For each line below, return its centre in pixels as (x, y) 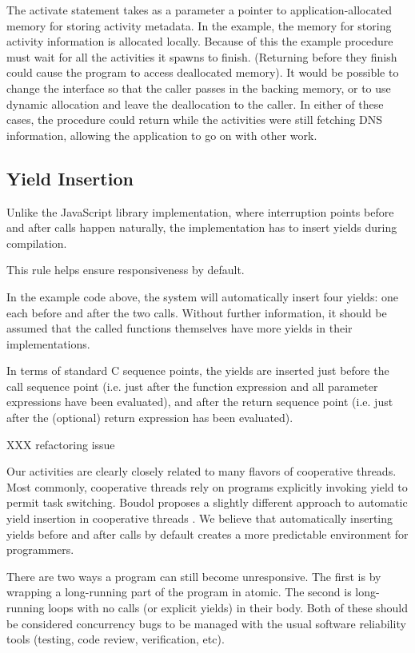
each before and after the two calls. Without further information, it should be (197, 312)
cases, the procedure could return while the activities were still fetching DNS (195, 119)
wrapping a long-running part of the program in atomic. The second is (179, 592)
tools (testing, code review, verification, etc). (116, 639)
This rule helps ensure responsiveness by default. (126, 270)
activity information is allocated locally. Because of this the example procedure (200, 41)
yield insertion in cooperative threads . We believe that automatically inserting (200, 518)
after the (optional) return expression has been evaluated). (150, 418)
